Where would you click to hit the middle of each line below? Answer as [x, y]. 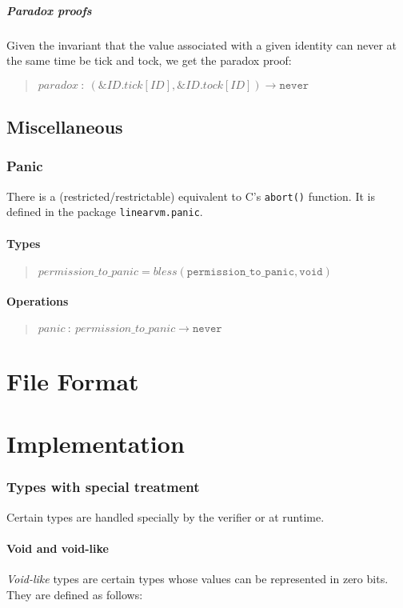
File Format [73, 380]
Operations [38, 301]
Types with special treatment [103, 487]
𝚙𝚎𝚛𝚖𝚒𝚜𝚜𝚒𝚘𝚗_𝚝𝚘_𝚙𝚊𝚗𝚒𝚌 [241, 272]
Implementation [96, 444]
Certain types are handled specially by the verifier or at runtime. [166, 516]
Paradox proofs [49, 10]
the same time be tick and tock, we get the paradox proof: [149, 60]
